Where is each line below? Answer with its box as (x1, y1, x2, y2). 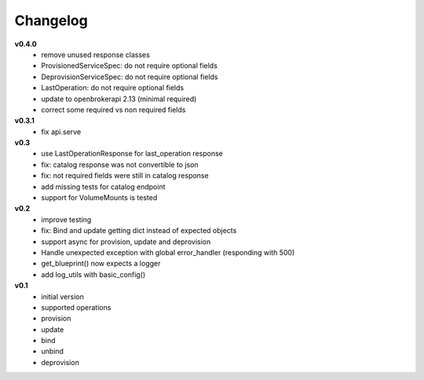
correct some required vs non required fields (41, 104, 186, 114)
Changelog (14, 12, 88, 29)
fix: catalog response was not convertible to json (41, 159, 199, 169)
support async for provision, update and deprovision (41, 236, 211, 247)
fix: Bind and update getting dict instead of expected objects (41, 226, 237, 236)
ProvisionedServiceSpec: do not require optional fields (41, 61, 217, 71)
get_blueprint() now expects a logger (41, 259, 161, 269)
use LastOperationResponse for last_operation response (41, 149, 224, 159)
